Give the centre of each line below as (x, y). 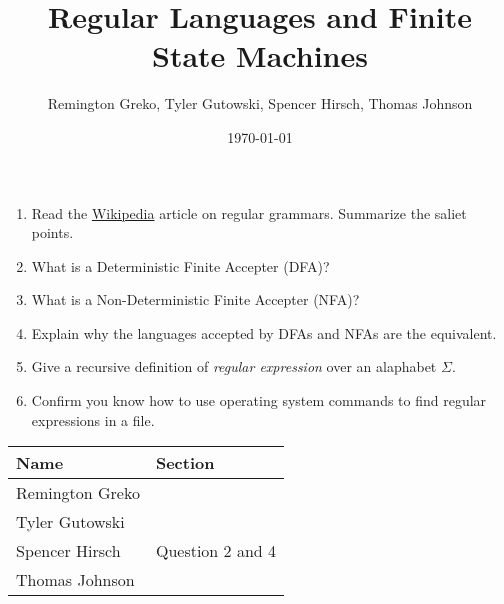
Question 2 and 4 (216, 551)
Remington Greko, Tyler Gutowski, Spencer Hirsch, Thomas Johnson (260, 103)
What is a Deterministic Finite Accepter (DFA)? (180, 265)
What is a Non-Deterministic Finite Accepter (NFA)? (195, 299)
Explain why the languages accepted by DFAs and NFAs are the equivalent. (264, 332)
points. (52, 232)
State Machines (260, 55)
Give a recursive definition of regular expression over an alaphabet (234, 366)
